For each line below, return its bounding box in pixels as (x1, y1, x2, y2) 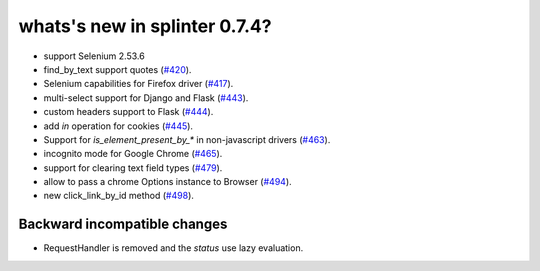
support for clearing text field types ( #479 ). (43, 161, 223, 174)
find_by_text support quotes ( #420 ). (43, 63, 192, 75)
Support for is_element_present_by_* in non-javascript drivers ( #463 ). (43, 133, 331, 145)
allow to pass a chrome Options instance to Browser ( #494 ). (43, 176, 292, 188)
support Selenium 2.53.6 (43, 50, 145, 62)
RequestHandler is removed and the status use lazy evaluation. (43, 242, 304, 254)
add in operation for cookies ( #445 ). (43, 120, 194, 132)
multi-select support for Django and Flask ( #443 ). (43, 91, 249, 104)
